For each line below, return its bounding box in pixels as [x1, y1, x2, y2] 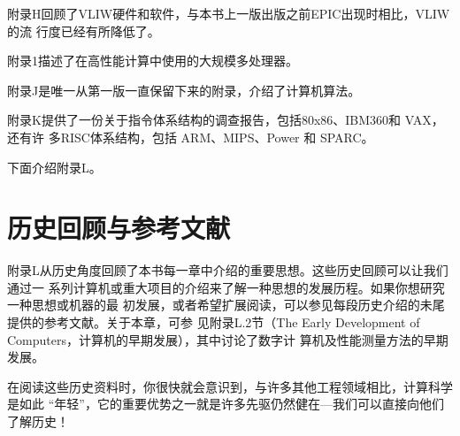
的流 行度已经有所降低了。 [7, 21, 160, 40]
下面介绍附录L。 [7, 157, 102, 176]
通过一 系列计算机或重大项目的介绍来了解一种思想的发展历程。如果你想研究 [7, 278, 445, 296]
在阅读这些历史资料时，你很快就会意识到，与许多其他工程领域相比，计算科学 [7, 377, 453, 395]
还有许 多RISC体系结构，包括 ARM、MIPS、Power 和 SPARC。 [7, 127, 374, 146]
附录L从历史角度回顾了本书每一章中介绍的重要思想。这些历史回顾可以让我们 [7, 261, 448, 279]
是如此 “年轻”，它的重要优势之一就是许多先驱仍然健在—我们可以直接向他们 [7, 394, 444, 413]
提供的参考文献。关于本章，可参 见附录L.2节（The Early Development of [7, 313, 420, 332]
